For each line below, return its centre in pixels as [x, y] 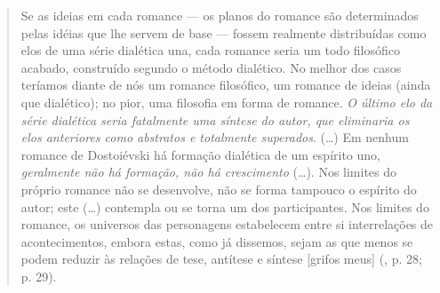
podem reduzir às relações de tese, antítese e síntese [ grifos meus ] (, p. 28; [221, 259]
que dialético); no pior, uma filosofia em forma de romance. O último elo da [227, 102]
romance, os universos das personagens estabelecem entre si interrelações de [227, 224]
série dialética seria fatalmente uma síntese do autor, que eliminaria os [215, 119]
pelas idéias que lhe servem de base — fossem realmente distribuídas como [224, 32]
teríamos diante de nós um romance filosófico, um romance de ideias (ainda [226, 85]
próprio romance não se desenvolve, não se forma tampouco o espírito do [219, 189]
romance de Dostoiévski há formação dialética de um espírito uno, [200, 154]
